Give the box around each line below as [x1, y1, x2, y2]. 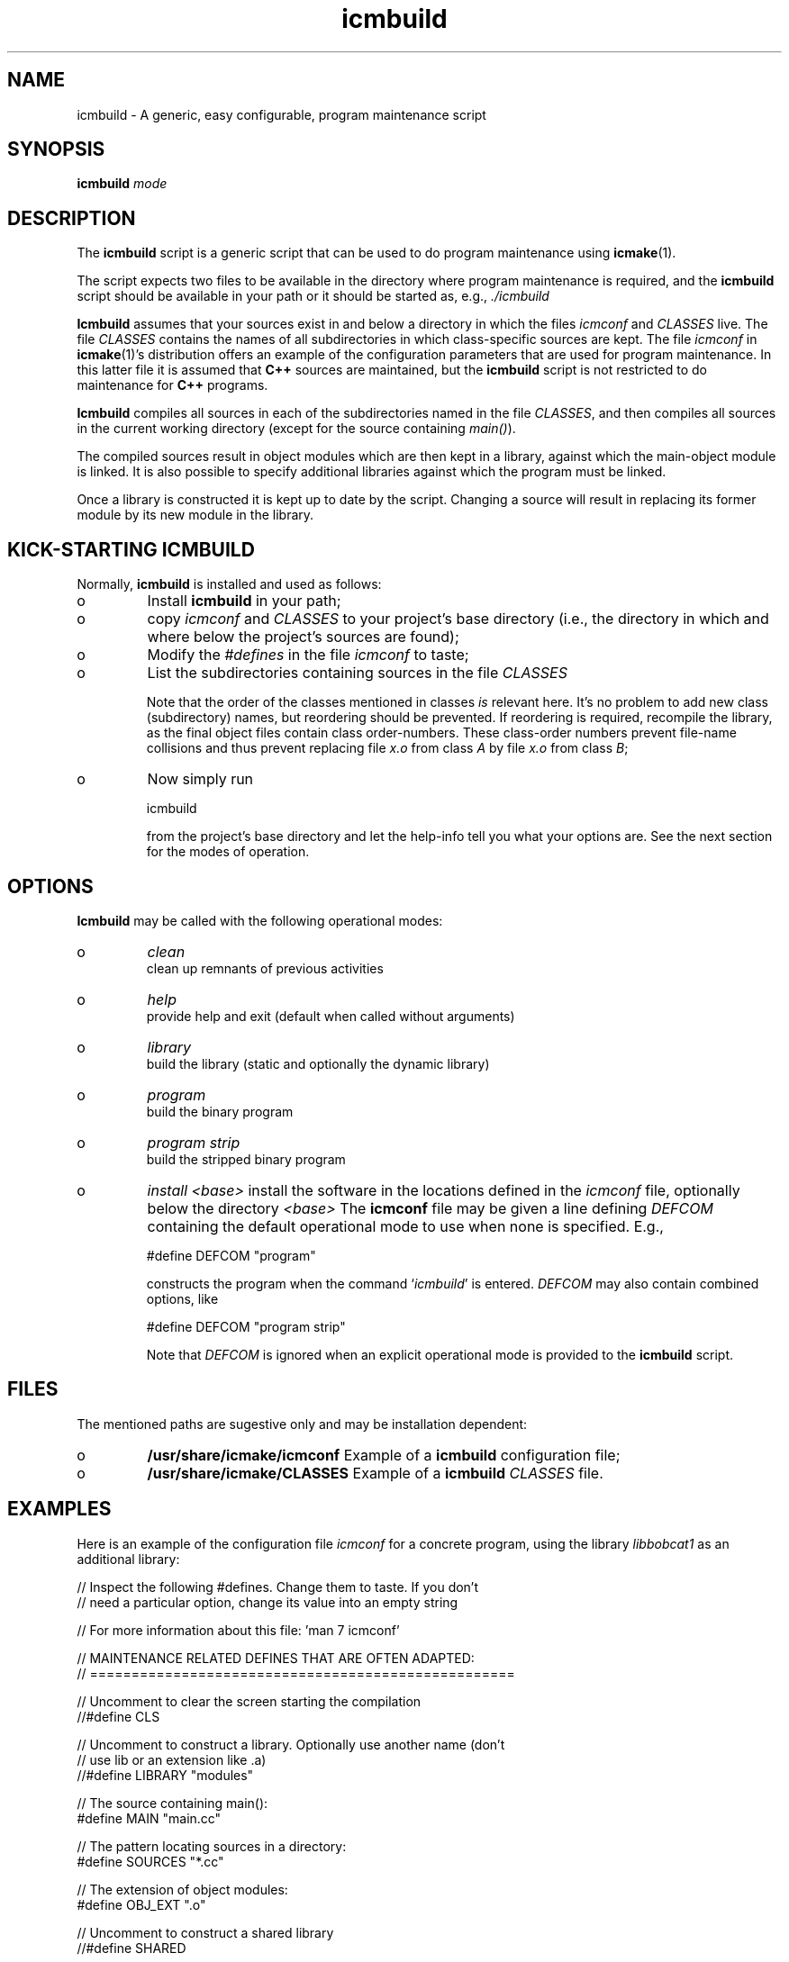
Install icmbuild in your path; [147, 592, 341, 610]
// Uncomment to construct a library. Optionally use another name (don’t [77, 1736, 505, 1752]
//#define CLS [77, 1708, 160, 1724]
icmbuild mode [77, 176, 168, 192]
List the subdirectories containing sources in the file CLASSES [147, 664, 567, 683]
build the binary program [146, 1103, 294, 1119]
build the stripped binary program [146, 1151, 346, 1167]
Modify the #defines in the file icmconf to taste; [147, 646, 469, 665]
